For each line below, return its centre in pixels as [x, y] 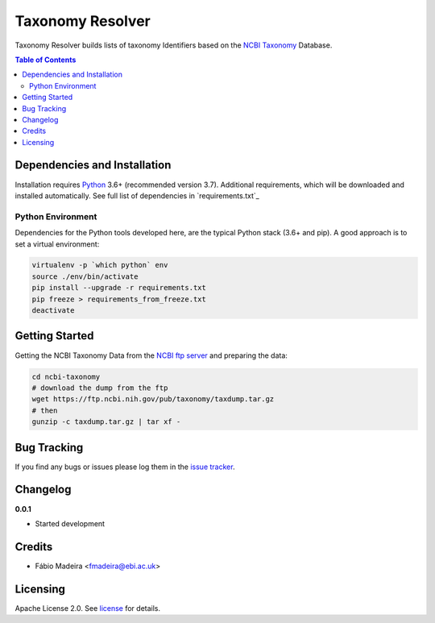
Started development [70, 523]
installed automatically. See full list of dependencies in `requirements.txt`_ [137, 195]
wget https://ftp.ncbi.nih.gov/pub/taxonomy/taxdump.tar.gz [153, 399]
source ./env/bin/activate [85, 276]
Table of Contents [46, 60]
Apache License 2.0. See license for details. [88, 608]
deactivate [53, 311]
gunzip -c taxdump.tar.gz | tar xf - [106, 422]
